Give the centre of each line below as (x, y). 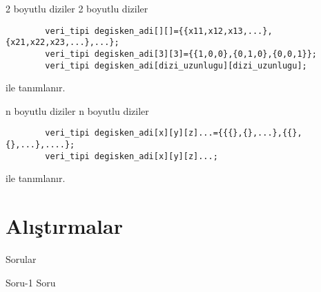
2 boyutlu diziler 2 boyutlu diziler (77, 8)
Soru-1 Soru (31, 282)
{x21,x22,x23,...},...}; (62, 43)
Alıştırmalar (64, 226)
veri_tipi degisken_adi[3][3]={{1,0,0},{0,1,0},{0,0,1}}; (181, 54)
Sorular (21, 259)
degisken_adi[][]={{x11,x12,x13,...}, (183, 31)
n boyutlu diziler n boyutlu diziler (77, 110)
